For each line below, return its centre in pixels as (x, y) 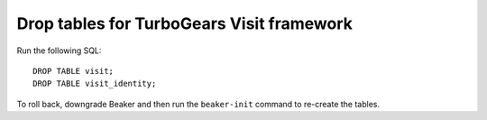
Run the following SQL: (59, 51)
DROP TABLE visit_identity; (95, 84)
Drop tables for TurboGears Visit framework (185, 23)
